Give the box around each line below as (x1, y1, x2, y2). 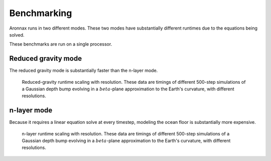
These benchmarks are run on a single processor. (9, 41, 112, 47)
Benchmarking (9, 8, 72, 19)
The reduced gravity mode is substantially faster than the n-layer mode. (9, 68, 158, 74)
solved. (9, 32, 25, 38)
